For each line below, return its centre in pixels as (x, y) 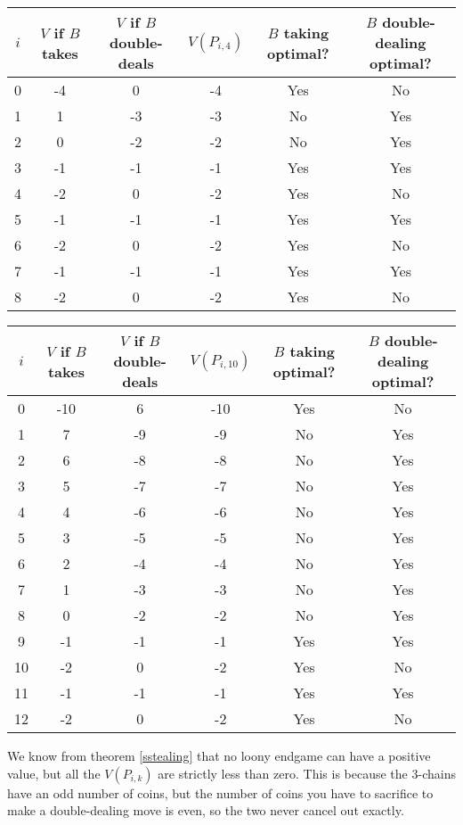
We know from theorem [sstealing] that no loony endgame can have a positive (219, 755)
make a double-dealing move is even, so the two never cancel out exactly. (206, 810)
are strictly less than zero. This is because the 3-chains (307, 773)
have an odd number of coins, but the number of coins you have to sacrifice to (220, 792)
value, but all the (54, 773)
